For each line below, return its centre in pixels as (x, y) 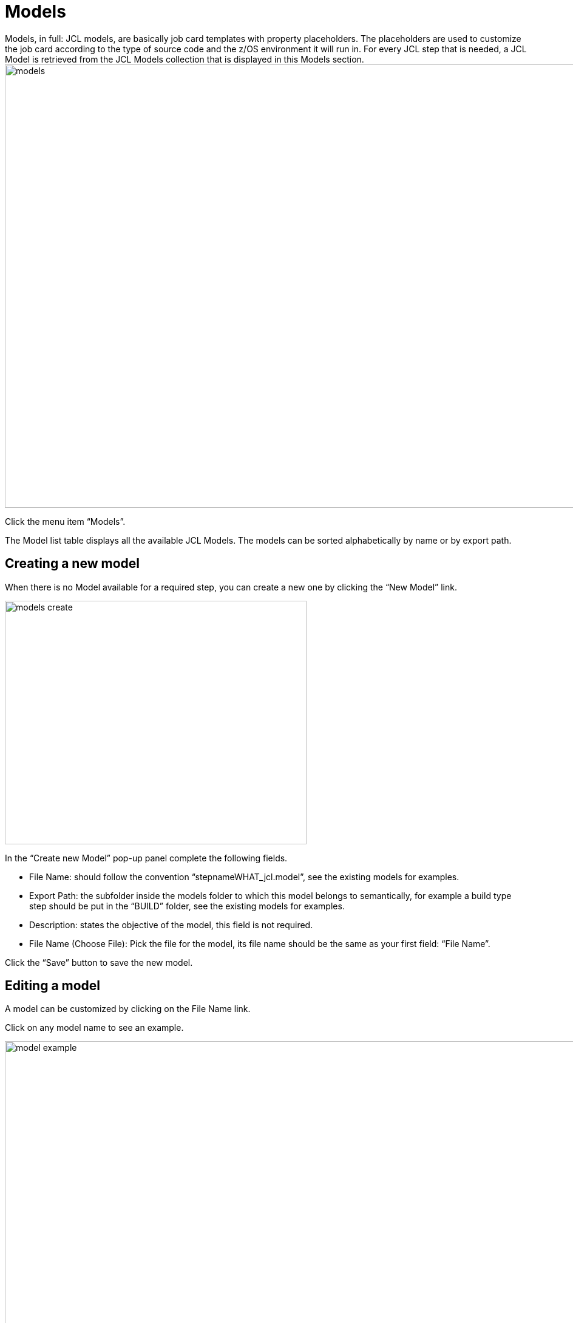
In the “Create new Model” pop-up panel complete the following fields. (146, 858)
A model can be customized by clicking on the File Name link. (128, 1009)
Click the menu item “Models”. (65, 521)
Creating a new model (72, 564)
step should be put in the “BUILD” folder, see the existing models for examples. (187, 906)
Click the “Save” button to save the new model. (99, 962)
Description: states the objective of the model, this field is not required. (171, 925)
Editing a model (53, 986)
